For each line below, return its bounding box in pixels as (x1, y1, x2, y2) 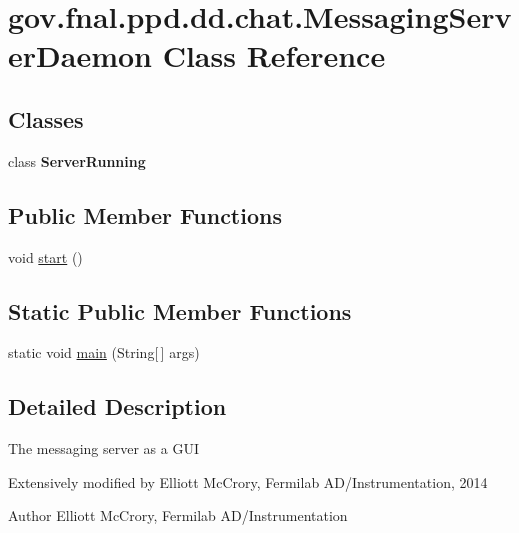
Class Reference (162, 35, 386, 76)
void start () (8, 246, 83, 267)
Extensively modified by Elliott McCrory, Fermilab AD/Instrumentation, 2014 (8, 471, 488, 492)
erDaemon (8, 35, 152, 76)
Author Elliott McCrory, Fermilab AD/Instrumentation (8, 505, 348, 526)
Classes (8, 103, 84, 134)
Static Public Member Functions (8, 295, 352, 326)
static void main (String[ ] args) (8, 342, 200, 363)
